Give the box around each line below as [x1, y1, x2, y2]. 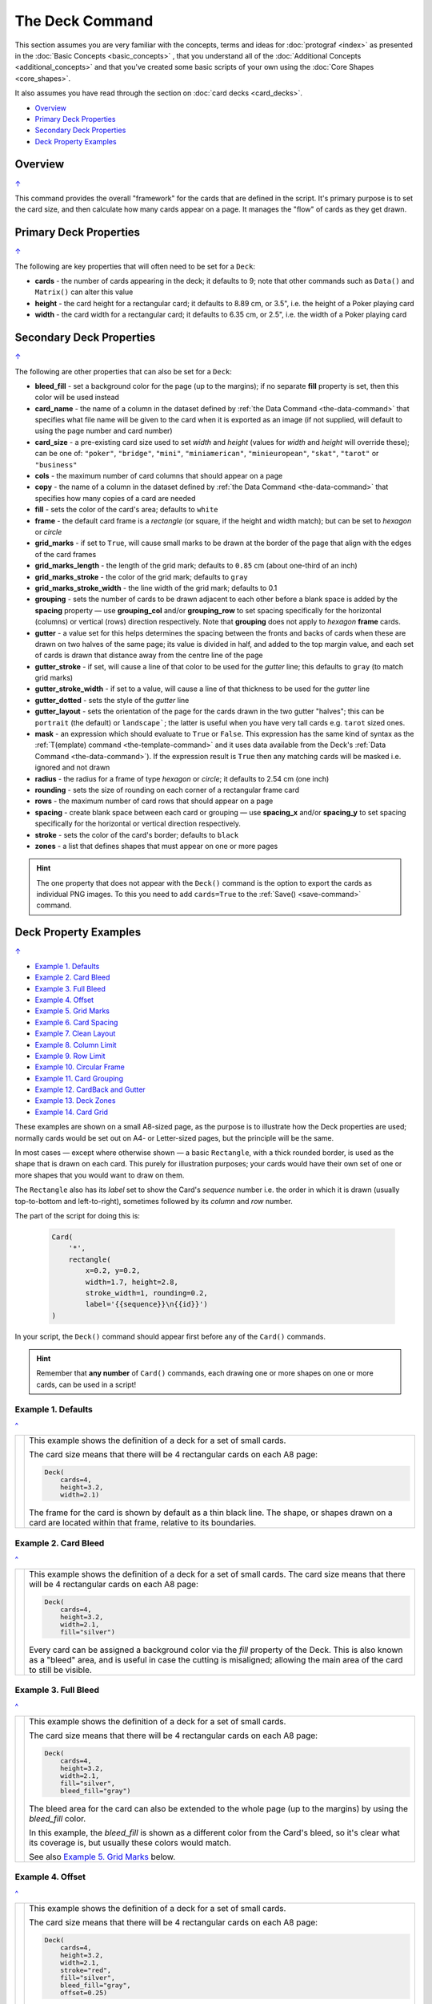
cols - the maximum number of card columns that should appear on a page [34, 471, 283, 481]
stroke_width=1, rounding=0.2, [85, 1288, 208, 1298]
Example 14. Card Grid [34, 1107, 108, 1117]
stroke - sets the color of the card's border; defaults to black [34, 830, 239, 839]
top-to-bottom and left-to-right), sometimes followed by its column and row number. [14, 1196, 293, 1206]
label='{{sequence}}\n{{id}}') [85, 1299, 208, 1309]
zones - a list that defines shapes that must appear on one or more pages [34, 841, 278, 850]
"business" [34, 460, 78, 469]
